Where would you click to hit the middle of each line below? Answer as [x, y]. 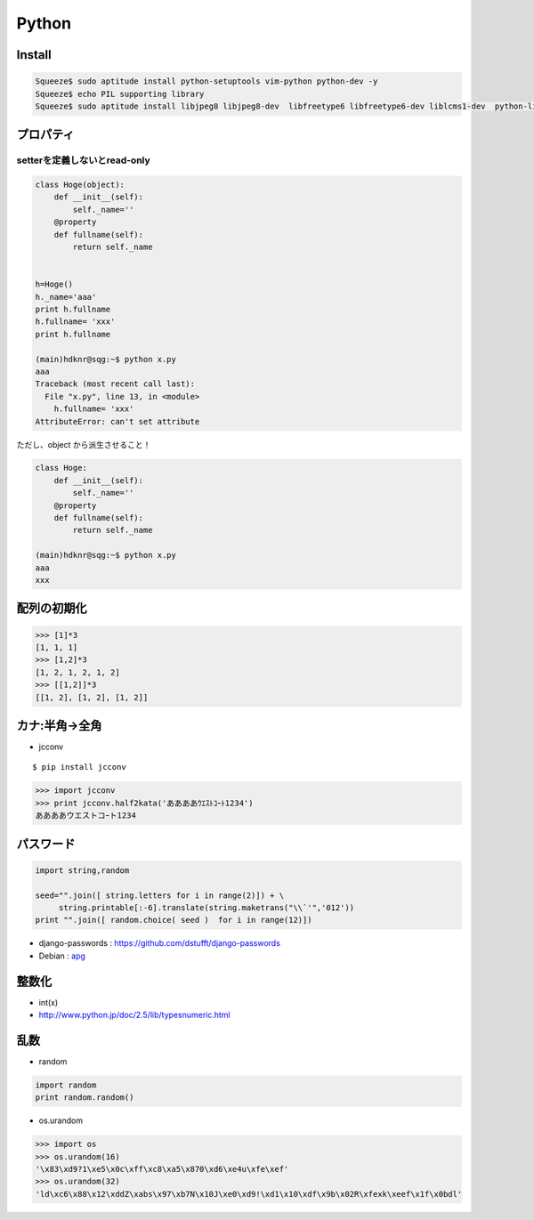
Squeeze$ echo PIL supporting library [120, 94]
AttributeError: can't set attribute [117, 421]
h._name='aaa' [66, 297]
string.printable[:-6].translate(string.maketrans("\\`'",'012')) [206, 907]
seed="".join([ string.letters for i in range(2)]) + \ [160, 895]
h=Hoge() [54, 284]
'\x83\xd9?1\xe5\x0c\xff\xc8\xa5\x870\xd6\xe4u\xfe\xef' [162, 1169]
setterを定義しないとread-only [83, 160]
